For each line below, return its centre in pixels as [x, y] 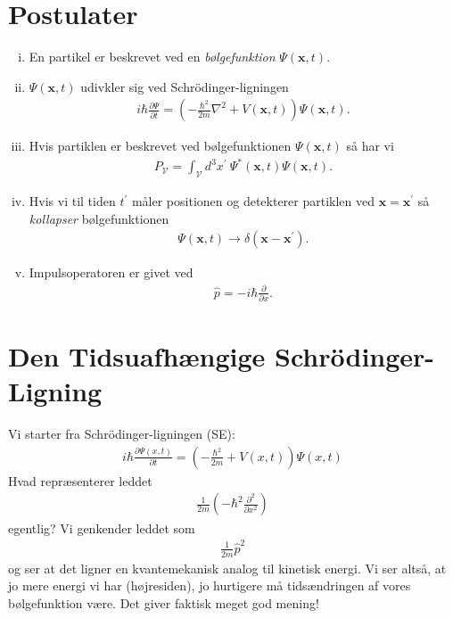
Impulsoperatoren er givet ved [111, 272]
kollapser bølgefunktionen [99, 218]
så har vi [370, 146]
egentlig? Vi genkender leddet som [102, 527]
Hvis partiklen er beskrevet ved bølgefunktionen [160, 146]
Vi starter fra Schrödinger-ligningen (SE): [122, 434]
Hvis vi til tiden [72, 201]
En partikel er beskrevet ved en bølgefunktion [152, 57]
